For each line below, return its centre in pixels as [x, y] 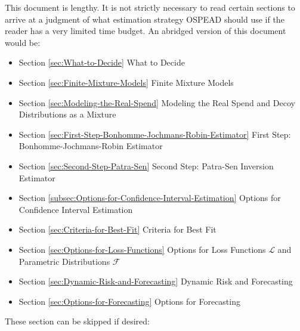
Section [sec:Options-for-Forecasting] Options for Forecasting [129, 301]
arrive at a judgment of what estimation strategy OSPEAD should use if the [145, 19]
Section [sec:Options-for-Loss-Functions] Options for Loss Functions [142, 249]
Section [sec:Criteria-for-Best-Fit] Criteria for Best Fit [117, 229]
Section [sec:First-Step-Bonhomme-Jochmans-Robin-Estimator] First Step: [155, 134]
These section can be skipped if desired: [77, 321]
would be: [23, 42]
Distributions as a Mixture [67, 114]
